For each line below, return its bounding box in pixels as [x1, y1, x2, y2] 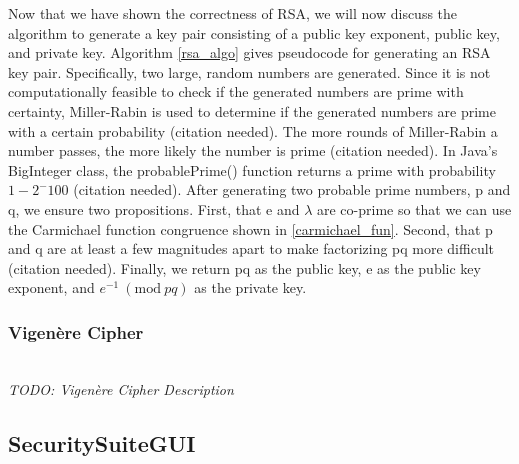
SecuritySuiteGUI [8, 427, 196, 458]
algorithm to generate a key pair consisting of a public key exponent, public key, [8, 22, 500, 43]
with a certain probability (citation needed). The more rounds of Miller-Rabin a [8, 120, 498, 141]
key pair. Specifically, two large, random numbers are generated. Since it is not [8, 61, 491, 82]
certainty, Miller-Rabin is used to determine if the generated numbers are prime [8, 100, 496, 121]
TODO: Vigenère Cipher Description [8, 378, 234, 399]
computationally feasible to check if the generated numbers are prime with [8, 81, 464, 102]
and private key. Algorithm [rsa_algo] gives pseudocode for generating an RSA [8, 42, 491, 63]
